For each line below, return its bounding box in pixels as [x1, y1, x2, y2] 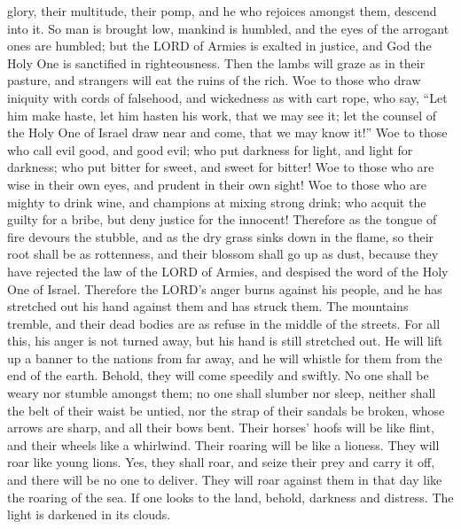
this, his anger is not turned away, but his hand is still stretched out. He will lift [7, 331, 443, 350]
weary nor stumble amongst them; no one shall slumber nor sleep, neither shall [7, 384, 436, 402]
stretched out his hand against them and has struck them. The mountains [7, 297, 409, 315]
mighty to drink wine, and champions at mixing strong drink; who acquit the [7, 192, 426, 211]
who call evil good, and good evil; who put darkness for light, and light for [7, 140, 413, 159]
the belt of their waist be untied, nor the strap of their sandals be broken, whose [7, 401, 445, 419]
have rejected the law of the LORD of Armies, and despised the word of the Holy [7, 261, 449, 280]
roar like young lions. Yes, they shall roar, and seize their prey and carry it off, [7, 453, 435, 471]
